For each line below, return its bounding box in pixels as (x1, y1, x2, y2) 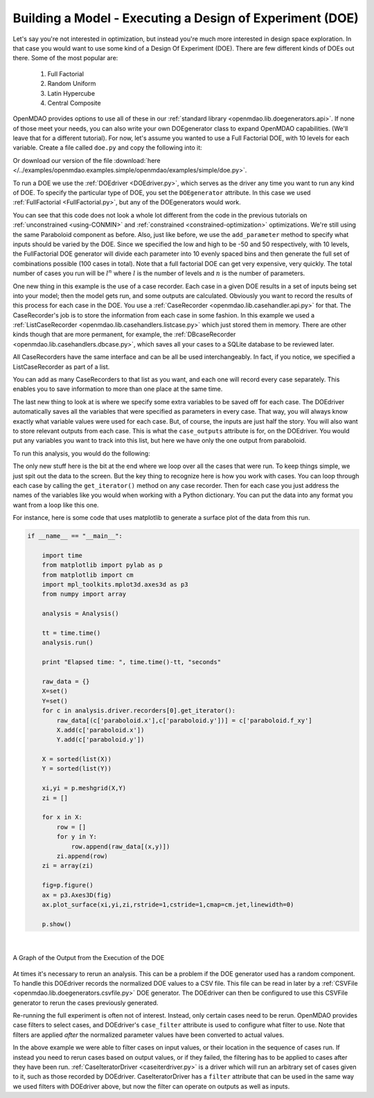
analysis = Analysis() (42, 610, 119, 618)
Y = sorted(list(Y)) (42, 765, 112, 773)
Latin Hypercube (47, 89, 96, 97)
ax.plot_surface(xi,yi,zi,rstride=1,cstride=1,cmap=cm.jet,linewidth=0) (42, 900, 294, 908)
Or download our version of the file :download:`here (12, 156, 161, 164)
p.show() (42, 920, 72, 928)
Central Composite (47, 98, 101, 107)
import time (42, 551, 83, 559)
